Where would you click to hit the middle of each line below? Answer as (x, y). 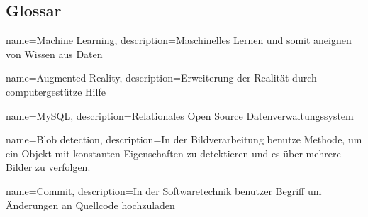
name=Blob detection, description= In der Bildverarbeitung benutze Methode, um (184, 139)
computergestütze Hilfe (56, 91)
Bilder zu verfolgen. (48, 167)
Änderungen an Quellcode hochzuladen (90, 205)
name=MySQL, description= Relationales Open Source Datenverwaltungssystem (180, 115)
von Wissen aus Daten (54, 54)
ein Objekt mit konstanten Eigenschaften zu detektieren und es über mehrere (173, 153)
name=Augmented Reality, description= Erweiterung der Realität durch (161, 78)
